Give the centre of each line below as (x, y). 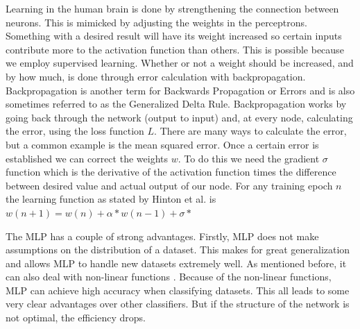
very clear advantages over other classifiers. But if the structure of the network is (178, 304)
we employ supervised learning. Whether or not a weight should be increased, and (180, 63)
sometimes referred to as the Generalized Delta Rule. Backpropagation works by (176, 104)
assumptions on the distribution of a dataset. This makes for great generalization (178, 250)
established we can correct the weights (87, 158)
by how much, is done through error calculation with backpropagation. (156, 76)
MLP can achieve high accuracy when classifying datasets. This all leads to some (178, 290)
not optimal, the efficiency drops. (76, 318)
